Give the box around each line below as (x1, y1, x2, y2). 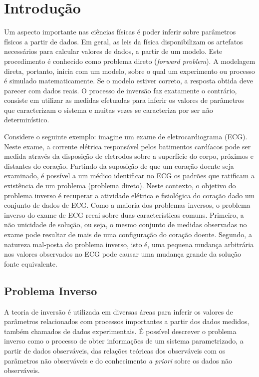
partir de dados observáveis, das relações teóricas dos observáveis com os (4, 345, 226, 356)
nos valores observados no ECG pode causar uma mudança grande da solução (4, 249, 241, 259)
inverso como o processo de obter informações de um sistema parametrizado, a (4, 336, 244, 346)
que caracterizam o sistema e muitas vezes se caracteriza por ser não (4, 104, 213, 115)
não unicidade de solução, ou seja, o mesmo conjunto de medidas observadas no (4, 219, 247, 230)
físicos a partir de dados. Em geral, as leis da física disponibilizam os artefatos (4, 36, 243, 46)
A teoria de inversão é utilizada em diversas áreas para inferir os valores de (4, 306, 233, 317)
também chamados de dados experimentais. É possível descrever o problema (4, 326, 237, 336)
